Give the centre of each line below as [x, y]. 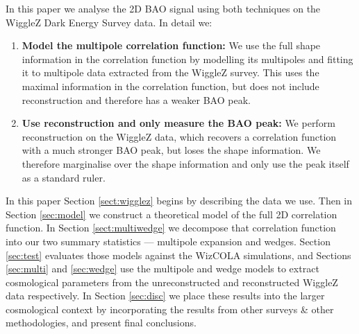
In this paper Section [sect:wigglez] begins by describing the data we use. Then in [179, 201]
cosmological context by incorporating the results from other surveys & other [170, 309]
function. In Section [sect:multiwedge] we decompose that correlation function [171, 228]
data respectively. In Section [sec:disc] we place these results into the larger [165, 296]
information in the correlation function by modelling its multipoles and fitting [187, 59]
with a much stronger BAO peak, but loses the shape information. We [171, 150]
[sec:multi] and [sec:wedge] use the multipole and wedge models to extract [162, 269]
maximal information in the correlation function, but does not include [170, 86]
